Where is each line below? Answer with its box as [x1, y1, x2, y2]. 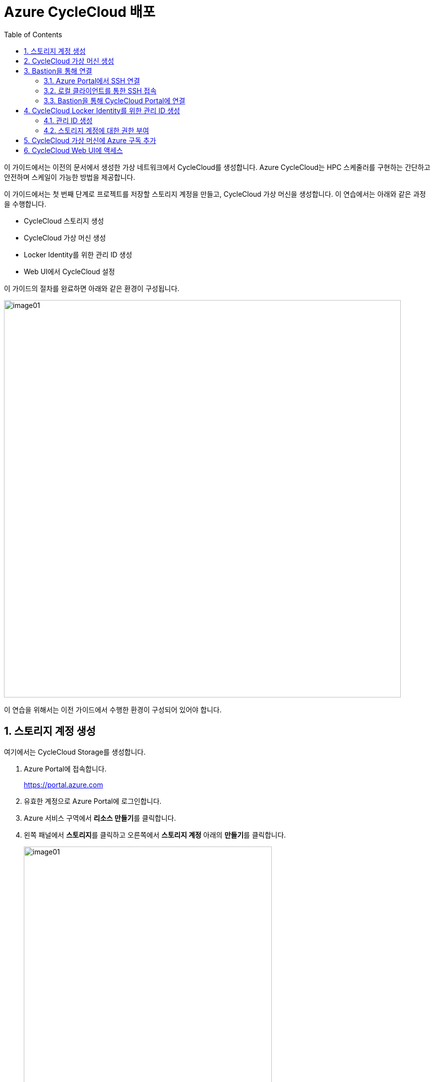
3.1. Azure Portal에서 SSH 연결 [44, 76, 140, 85]
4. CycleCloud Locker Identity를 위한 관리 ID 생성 [24, 106, 180, 115]
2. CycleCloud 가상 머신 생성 [24, 56, 114, 65]
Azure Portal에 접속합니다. [24, 764, 107, 773]
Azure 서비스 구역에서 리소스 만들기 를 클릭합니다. [24, 813, 176, 822]
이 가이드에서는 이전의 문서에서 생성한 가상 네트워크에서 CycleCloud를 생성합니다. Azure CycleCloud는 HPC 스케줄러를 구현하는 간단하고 [4, 162, 431, 171]
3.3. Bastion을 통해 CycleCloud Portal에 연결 [44, 96, 186, 105]
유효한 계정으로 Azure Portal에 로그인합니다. [24, 796, 162, 805]
